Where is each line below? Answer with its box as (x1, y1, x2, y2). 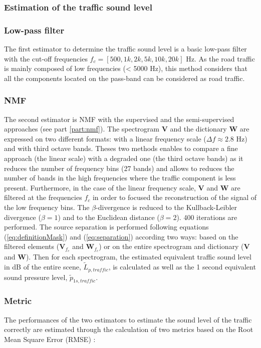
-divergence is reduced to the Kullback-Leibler (96, 202, 237, 212)
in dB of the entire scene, (4, 261, 81, 272)
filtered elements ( (4, 241, 60, 251)
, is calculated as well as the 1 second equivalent (108, 261, 256, 272)
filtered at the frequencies (4, 192, 82, 202)
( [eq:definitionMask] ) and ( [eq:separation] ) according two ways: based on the (4, 231, 238, 241)
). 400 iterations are (176, 211, 237, 222)
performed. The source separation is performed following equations (4, 221, 209, 232)
